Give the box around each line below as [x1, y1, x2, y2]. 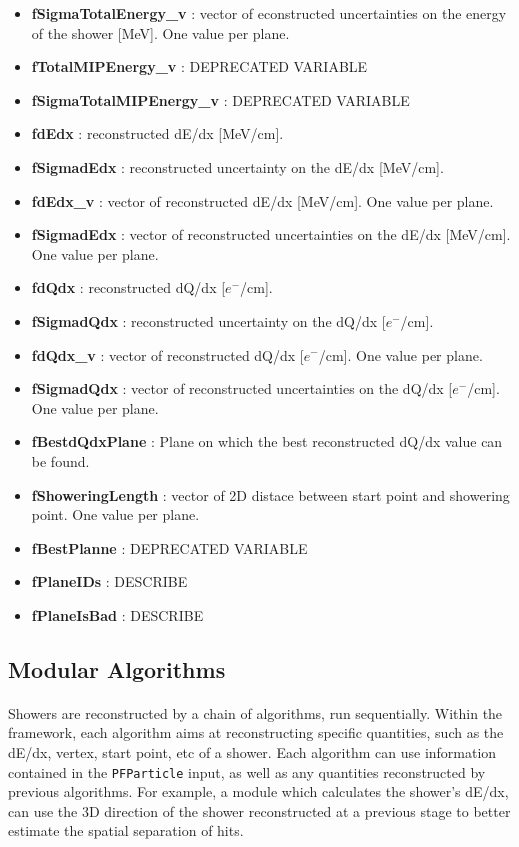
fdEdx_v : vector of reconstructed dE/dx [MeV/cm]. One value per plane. [31, 190, 494, 211]
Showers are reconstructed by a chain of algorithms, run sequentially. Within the [8, 702, 503, 723]
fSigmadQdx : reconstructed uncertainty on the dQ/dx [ [31, 310, 386, 331]
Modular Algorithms [8, 653, 226, 684]
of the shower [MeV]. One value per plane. [31, 22, 290, 43]
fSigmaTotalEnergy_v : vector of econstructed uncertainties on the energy [31, 3, 507, 23]
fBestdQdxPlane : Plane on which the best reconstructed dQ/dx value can [31, 431, 503, 452]
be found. [31, 450, 90, 471]
